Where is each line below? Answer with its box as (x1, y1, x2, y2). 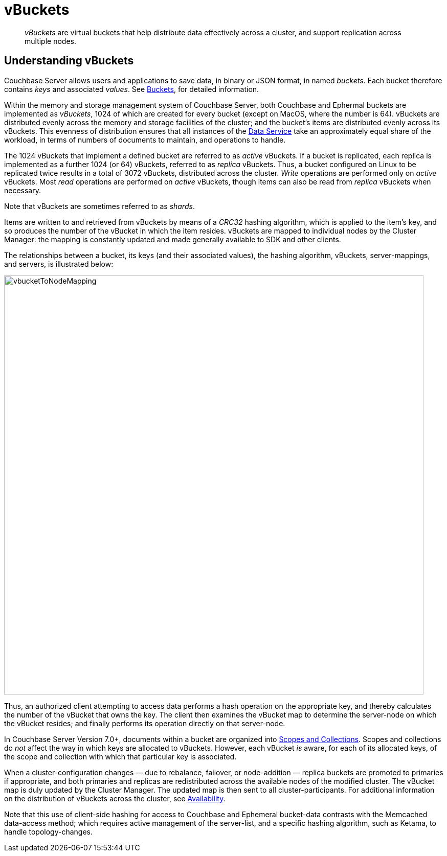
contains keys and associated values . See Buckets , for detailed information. (4, 84, 259, 94)
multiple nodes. (25, 36, 76, 45)
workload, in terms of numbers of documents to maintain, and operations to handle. (4, 135, 286, 144)
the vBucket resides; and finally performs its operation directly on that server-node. (4, 719, 285, 728)
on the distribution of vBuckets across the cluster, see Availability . (4, 794, 226, 803)
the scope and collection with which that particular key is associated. (4, 752, 237, 761)
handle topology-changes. (4, 827, 93, 836)
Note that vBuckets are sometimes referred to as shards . (4, 201, 195, 211)
